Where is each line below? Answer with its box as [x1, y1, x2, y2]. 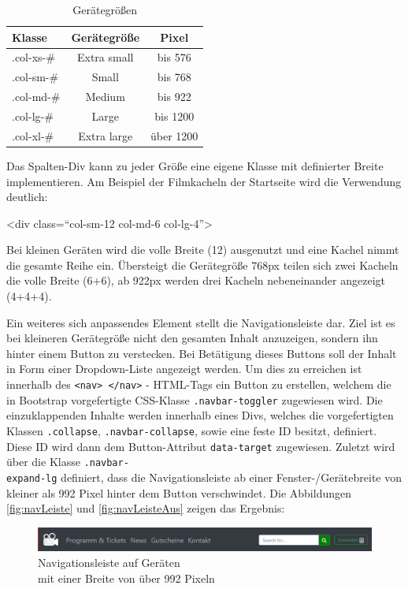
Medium [85, 88, 125, 105]
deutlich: [6, 188, 48, 205]
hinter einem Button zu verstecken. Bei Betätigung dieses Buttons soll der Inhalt [6, 345, 397, 361]
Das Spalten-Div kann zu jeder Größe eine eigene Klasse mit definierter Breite [6, 157, 384, 173]
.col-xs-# [12, 49, 55, 65]
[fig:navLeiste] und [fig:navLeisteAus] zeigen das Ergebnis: [6, 500, 285, 516]
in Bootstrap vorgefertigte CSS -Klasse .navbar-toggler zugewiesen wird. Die [6, 391, 383, 408]
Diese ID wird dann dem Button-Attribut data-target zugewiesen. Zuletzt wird [6, 438, 395, 454]
